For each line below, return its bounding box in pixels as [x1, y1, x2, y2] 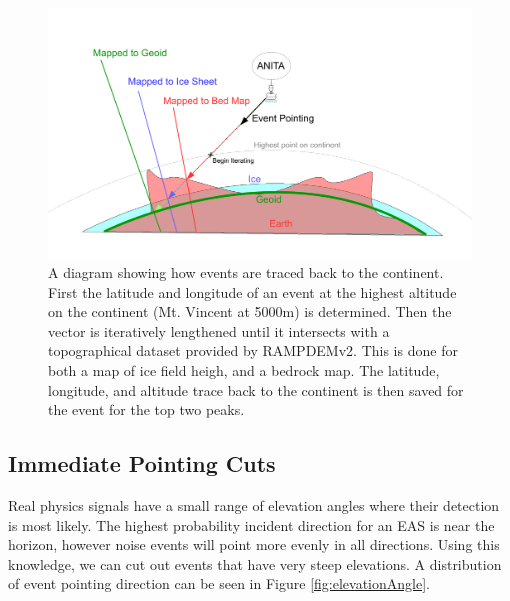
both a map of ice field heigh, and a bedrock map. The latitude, [48, 360, 440, 381]
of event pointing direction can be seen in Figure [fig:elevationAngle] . [8, 573, 430, 594]
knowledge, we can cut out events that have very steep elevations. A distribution [8, 553, 502, 574]
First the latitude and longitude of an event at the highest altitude [48, 281, 457, 302]
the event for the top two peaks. [48, 399, 245, 420]
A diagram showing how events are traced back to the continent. [48, 262, 444, 283]
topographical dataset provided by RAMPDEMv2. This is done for [48, 340, 458, 361]
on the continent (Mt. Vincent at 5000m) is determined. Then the [48, 301, 452, 322]
